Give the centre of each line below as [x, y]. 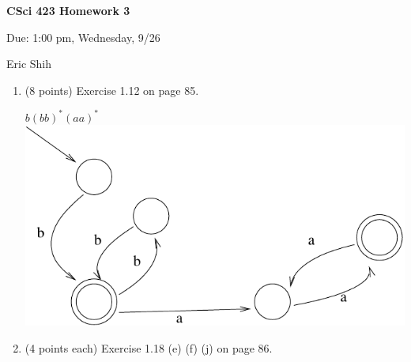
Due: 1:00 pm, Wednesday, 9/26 [83, 37]
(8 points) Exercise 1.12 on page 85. [112, 90]
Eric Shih [29, 64]
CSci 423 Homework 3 [68, 10]
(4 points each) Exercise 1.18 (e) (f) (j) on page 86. [149, 347]
